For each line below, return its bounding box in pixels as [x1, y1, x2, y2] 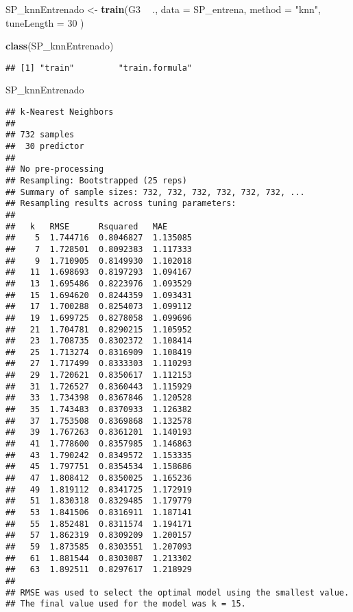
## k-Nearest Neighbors [5, 107, 114, 117]
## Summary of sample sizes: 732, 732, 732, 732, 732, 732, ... [5, 187, 305, 197]
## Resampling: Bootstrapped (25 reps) [5, 175, 187, 185]
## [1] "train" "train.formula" [5, 63, 193, 73]
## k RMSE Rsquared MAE [5, 221, 168, 231]
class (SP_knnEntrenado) [5, 38, 114, 53]
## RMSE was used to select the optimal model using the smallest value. [5, 587, 350, 598]
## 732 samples [5, 130, 75, 140]
